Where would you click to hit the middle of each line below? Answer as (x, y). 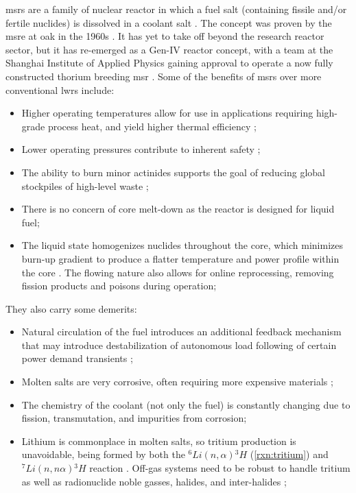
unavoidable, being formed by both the (103, 454)
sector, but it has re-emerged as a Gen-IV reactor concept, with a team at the (169, 49)
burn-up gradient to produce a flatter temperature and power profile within (180, 258)
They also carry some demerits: (71, 308)
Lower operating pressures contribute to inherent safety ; (141, 149)
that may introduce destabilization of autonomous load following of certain (179, 345)
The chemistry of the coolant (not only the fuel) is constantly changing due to (186, 404)
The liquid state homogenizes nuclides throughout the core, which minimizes (182, 245)
